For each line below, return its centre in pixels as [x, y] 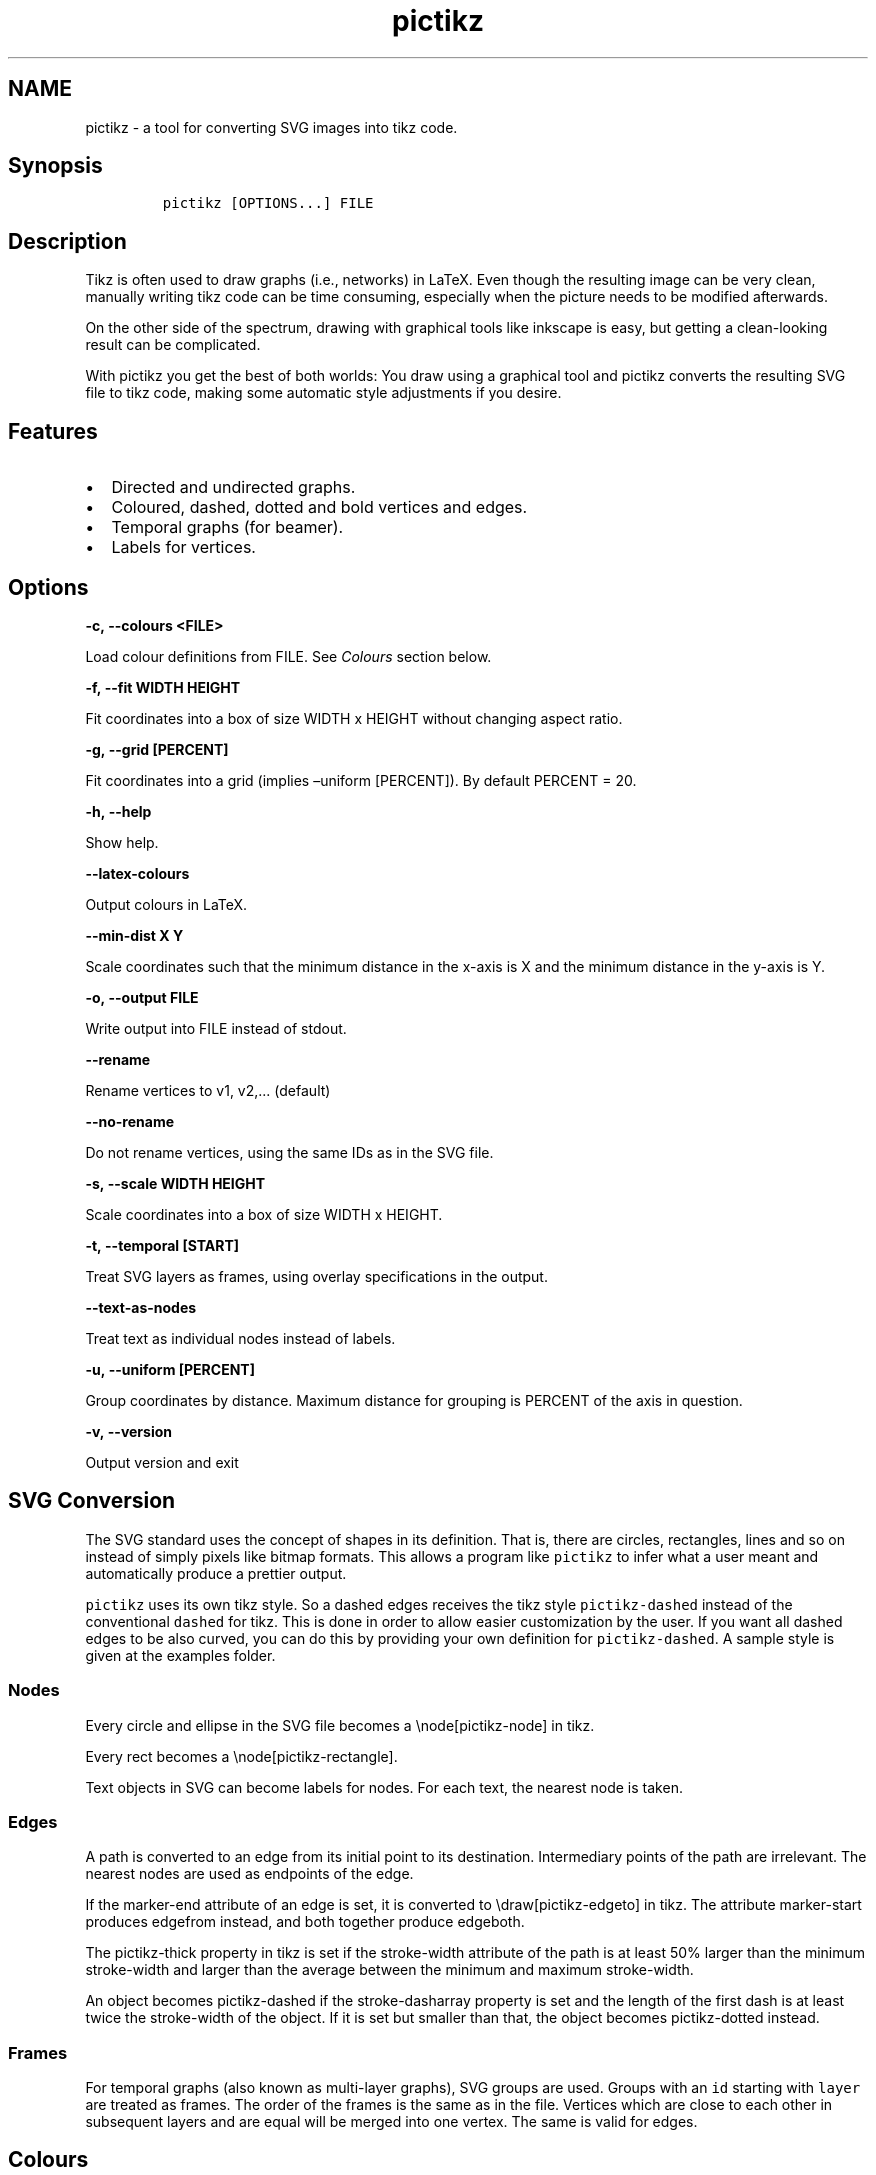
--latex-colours [137, 873]
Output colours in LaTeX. [166, 904]
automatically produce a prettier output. [216, 1573]
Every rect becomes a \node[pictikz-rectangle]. [241, 1756]
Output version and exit [162, 1462]
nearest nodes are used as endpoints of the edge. [249, 1874]
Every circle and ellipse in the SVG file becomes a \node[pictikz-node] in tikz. [340, 1725]
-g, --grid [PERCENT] [157, 749]
